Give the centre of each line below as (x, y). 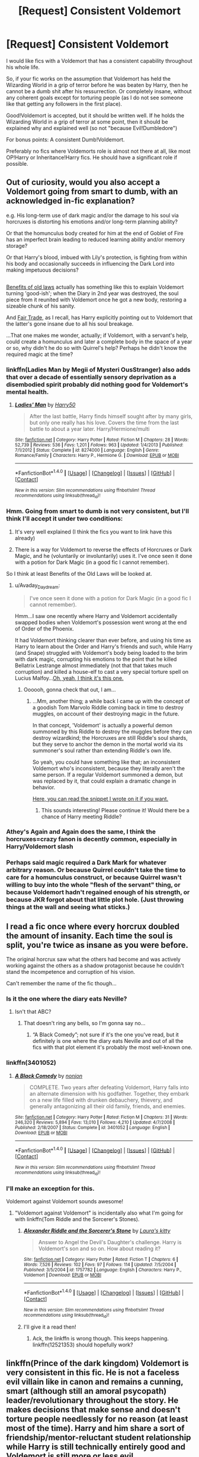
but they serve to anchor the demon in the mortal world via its (108, 744)
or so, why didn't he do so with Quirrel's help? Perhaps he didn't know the (97, 348)
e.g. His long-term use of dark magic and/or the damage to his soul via (92, 215)
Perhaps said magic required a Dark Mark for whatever (86, 863)
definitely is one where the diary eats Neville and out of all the (108, 1041)
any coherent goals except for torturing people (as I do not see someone (95, 97)
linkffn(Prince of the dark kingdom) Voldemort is (97, 1363)
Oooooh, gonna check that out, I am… (70, 689)
